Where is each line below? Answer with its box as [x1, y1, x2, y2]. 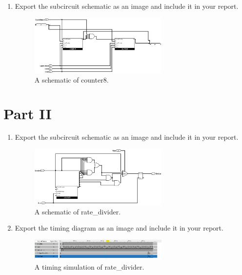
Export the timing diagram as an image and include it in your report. [15, 223, 223, 233]
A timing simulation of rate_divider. [34, 261, 144, 272]
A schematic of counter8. [34, 75, 109, 85]
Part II [3, 104, 52, 123]
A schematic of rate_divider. [34, 206, 121, 216]
